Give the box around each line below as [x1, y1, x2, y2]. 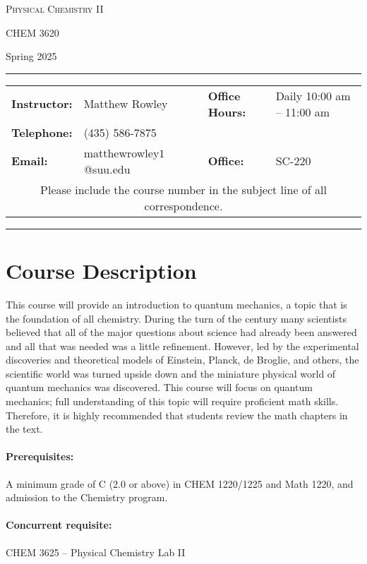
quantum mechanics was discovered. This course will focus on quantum [6, 380, 313, 395]
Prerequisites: [6, 449, 74, 464]
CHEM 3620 [6, 25, 59, 40]
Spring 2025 [6, 49, 57, 64]
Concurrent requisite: [6, 517, 112, 532]
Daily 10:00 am [275, 87, 351, 104]
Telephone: [11, 124, 73, 140]
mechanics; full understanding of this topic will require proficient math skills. [6, 394, 339, 409]
